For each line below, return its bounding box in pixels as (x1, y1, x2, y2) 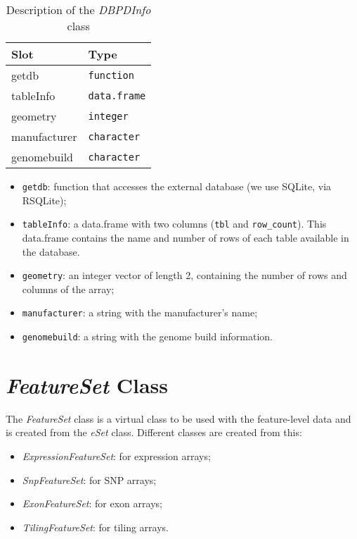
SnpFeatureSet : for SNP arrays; (22, 472, 157, 487)
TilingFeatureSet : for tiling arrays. (22, 519, 169, 534)
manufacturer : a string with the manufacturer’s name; (22, 305, 258, 320)
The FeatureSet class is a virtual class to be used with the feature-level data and (6, 411, 351, 426)
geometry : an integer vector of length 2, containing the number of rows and (22, 268, 347, 283)
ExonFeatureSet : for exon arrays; (22, 496, 162, 511)
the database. (22, 244, 80, 259)
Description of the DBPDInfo (6, 1, 151, 18)
